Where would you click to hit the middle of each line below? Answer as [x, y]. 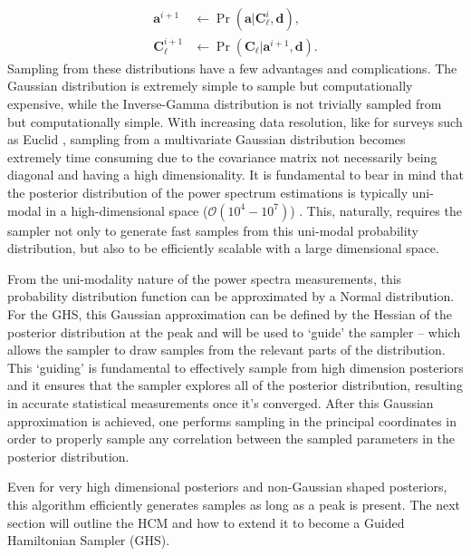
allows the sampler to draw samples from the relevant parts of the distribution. [226, 350]
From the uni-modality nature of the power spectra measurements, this [205, 278]
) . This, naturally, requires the [376, 210]
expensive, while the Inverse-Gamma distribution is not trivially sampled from [225, 104]
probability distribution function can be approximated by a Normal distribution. [231, 296]
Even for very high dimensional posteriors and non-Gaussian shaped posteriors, [227, 487]
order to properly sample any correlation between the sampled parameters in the [231, 439]
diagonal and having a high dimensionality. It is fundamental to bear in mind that [235, 175]
